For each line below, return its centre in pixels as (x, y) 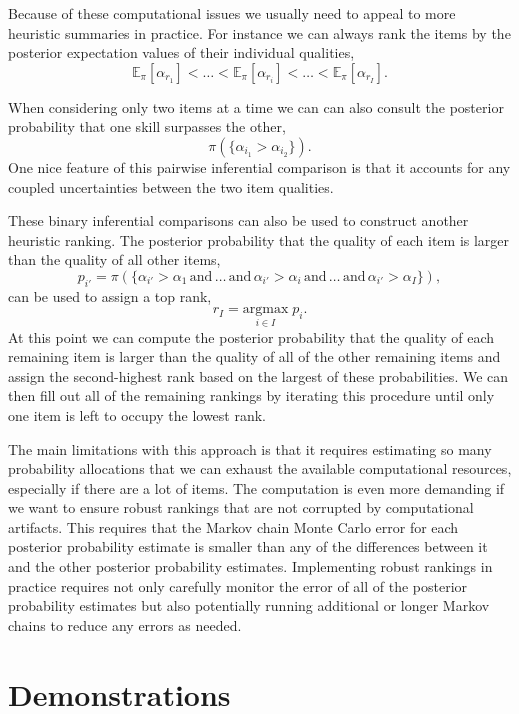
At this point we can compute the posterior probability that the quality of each (251, 336)
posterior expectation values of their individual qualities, (181, 52)
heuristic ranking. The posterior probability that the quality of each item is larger (259, 239)
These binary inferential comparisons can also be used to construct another (238, 220)
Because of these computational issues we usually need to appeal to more (232, 13)
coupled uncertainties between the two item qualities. (171, 186)
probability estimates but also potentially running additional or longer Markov (249, 605)
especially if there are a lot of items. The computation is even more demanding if (256, 487)
